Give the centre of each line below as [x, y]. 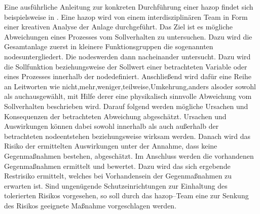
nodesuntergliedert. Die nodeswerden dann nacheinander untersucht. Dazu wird [127, 56]
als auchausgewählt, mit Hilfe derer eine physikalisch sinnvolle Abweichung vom [128, 96]
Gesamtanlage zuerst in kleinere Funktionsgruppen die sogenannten [109, 46]
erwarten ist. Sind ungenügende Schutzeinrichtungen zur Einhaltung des [116, 185]
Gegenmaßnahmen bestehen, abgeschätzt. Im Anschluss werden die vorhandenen [129, 155]
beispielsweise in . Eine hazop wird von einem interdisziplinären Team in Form [126, 16]
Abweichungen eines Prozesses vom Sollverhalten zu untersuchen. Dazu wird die [128, 36]
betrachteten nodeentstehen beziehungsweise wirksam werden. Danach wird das [127, 136]
